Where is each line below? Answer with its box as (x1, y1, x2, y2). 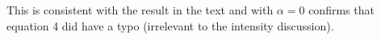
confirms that (308, 2, 375, 18)
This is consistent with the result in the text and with (6, 2, 274, 18)
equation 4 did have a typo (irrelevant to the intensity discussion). (6, 17, 334, 34)
